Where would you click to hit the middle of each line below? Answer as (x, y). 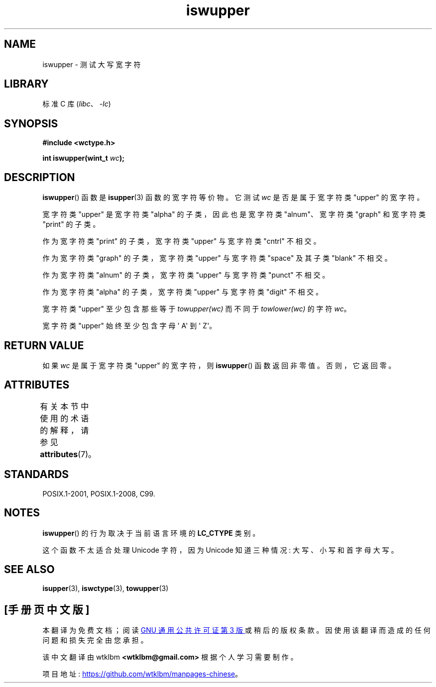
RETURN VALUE (44, 345)
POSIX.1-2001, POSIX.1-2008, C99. (99, 493)
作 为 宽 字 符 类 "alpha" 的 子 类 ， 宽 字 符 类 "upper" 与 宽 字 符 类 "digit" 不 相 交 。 (183, 292)
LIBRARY (26, 84)
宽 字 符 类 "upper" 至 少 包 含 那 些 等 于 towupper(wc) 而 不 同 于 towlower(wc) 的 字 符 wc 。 (197, 309)
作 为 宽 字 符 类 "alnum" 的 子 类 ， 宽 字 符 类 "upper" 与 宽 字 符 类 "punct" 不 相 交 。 (186, 275)
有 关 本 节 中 (64, 406)
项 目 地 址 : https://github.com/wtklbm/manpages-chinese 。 (142, 674)
